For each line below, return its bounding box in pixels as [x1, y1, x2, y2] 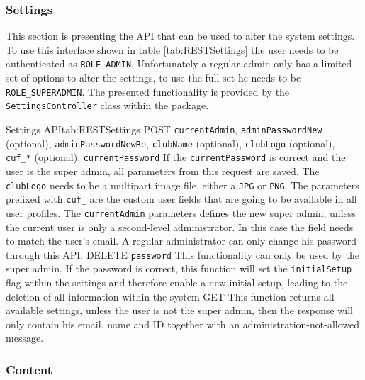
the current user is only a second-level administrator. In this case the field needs [6, 219, 354, 234]
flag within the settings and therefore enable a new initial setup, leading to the [6, 275, 348, 289]
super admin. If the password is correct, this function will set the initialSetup [6, 261, 352, 276]
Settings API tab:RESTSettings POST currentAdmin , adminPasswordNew [6, 121, 322, 136]
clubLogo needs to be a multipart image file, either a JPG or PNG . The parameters [6, 177, 359, 192]
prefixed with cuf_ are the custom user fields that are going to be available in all [6, 191, 357, 206]
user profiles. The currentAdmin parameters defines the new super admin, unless [6, 205, 356, 220]
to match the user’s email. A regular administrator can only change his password [6, 233, 356, 248]
